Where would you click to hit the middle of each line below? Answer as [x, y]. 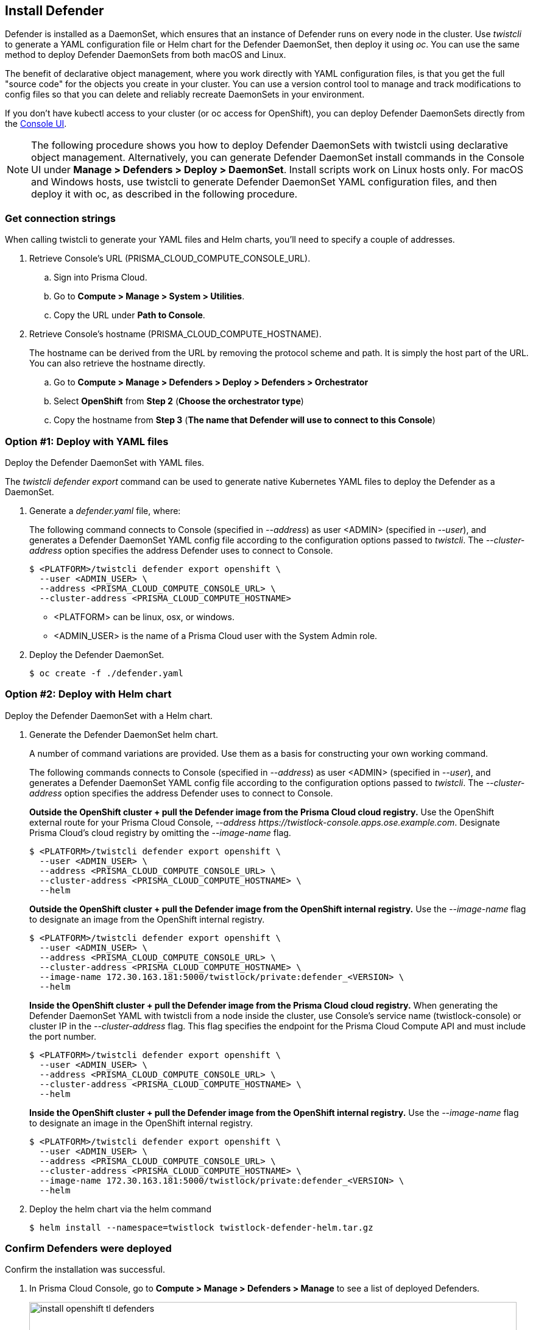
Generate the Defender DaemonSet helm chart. [124, 734]
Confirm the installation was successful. [85, 1270]
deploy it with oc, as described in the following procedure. [164, 194]
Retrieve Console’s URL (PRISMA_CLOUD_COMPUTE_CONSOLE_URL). [170, 259]
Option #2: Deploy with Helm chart [88, 694]
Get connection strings [60, 218]
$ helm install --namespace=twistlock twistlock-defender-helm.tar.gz [201, 1227]
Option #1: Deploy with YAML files [87, 441]
